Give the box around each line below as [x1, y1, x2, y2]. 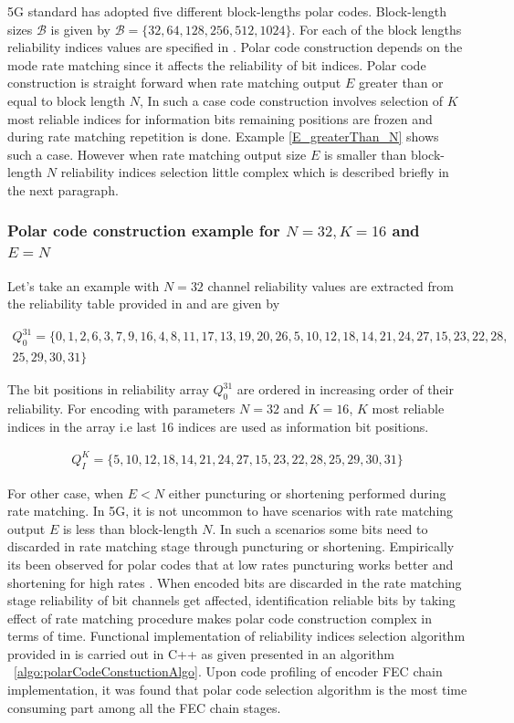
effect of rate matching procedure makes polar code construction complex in [7, 608, 433, 627]
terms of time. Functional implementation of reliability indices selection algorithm [7, 626, 466, 645]
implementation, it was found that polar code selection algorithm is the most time [7, 680, 467, 699]
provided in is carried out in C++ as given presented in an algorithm [7, 644, 394, 663]
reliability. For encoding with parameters [7, 399, 236, 418]
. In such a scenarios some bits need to [212, 519, 428, 538]
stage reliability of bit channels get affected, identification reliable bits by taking [7, 591, 456, 610]
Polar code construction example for [7, 219, 280, 242]
